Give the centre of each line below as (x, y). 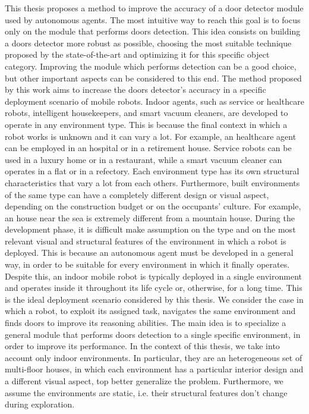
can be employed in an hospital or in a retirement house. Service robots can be (148, 148)
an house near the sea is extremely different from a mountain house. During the (150, 217)
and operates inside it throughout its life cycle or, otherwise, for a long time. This (154, 288)
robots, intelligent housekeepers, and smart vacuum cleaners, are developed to (146, 113)
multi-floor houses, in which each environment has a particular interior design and (154, 369)
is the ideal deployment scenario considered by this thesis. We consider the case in (154, 299)
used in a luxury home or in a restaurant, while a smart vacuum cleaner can (144, 159)
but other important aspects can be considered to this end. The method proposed (153, 78)
